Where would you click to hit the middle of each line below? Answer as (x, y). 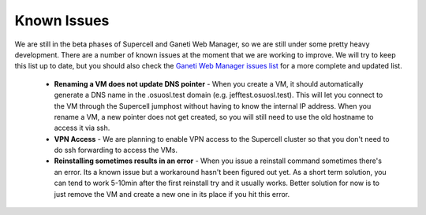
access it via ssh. (82, 128)
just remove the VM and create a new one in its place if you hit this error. (172, 194)
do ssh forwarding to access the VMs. (116, 150)
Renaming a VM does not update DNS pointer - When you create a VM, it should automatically (209, 83)
